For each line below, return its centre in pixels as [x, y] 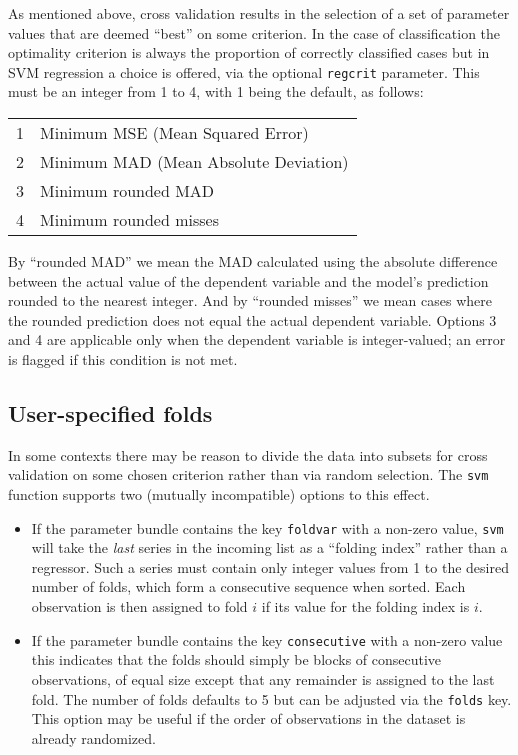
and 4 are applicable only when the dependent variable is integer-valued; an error [257, 339]
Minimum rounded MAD [127, 191]
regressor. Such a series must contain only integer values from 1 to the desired [270, 566]
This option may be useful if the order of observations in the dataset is [248, 718]
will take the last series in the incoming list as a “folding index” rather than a [269, 547]
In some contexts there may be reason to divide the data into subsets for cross [248, 454]
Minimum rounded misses [129, 220]
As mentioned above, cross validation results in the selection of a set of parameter [259, 13]
